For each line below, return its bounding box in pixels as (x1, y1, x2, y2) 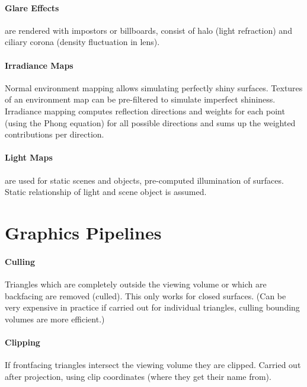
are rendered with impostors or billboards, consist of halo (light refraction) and (5, 24, 292, 36)
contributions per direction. (5, 128, 104, 140)
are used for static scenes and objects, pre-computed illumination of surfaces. (5, 174, 284, 186)
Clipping (5, 335, 40, 348)
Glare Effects (5, 1, 59, 14)
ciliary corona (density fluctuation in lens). (5, 36, 160, 48)
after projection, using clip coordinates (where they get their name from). (5, 370, 271, 382)
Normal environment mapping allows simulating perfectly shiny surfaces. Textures (5, 81, 303, 94)
